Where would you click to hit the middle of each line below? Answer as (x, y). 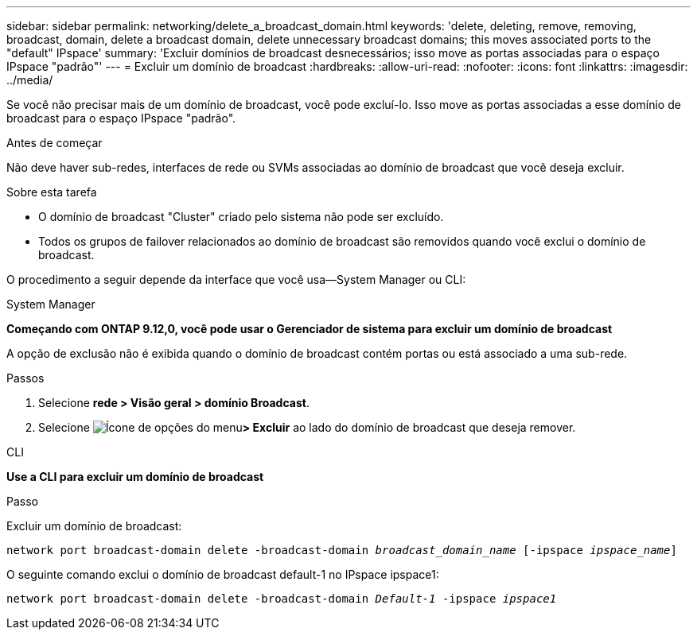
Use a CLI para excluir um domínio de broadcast (135, 477)
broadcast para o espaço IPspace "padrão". (121, 118)
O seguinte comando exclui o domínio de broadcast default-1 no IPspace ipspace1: (223, 574)
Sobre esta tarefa (52, 192)
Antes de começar (55, 143)
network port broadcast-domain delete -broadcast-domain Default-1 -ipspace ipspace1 (282, 599)
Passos (25, 378)
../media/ (30, 80)
